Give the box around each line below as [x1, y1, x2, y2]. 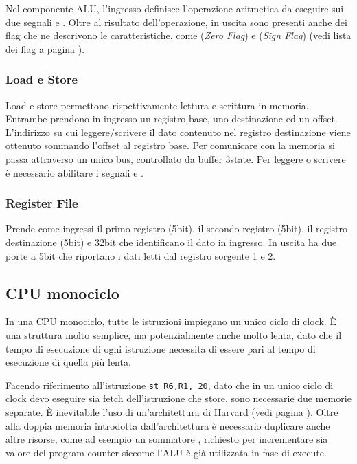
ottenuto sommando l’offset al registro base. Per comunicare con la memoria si [5, 138, 335, 153]
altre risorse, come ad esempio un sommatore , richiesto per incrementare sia [5, 432, 328, 446]
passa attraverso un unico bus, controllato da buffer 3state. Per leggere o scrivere [5, 151, 346, 166]
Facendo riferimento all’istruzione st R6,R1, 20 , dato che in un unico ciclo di [5, 377, 334, 392]
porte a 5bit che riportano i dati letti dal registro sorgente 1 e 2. [5, 248, 276, 263]
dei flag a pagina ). [5, 41, 85, 56]
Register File [5, 195, 78, 212]
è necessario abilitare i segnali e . [5, 165, 143, 179]
